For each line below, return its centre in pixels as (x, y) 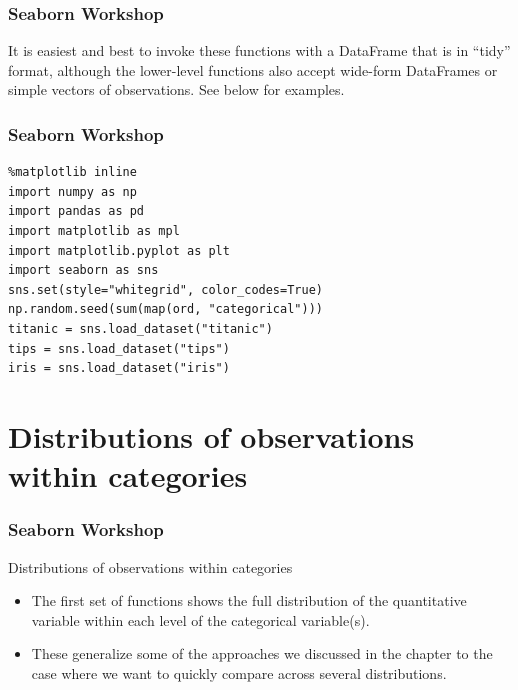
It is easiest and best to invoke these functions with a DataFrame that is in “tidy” (259, 50)
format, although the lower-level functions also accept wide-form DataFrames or (253, 69)
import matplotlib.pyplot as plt (119, 250)
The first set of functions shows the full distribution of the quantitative (249, 600)
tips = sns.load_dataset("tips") (119, 348)
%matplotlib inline (72, 172)
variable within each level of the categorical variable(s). (200, 619)
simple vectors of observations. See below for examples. (176, 89)
